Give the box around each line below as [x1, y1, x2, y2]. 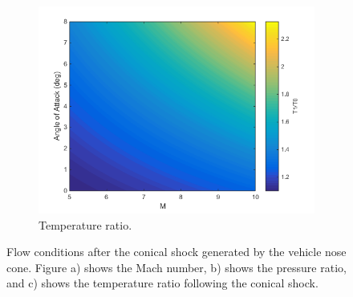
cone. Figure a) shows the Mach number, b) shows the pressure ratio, [6, 258, 347, 275]
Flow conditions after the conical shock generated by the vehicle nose [6, 243, 347, 260]
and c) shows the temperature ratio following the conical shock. [6, 275, 319, 291]
